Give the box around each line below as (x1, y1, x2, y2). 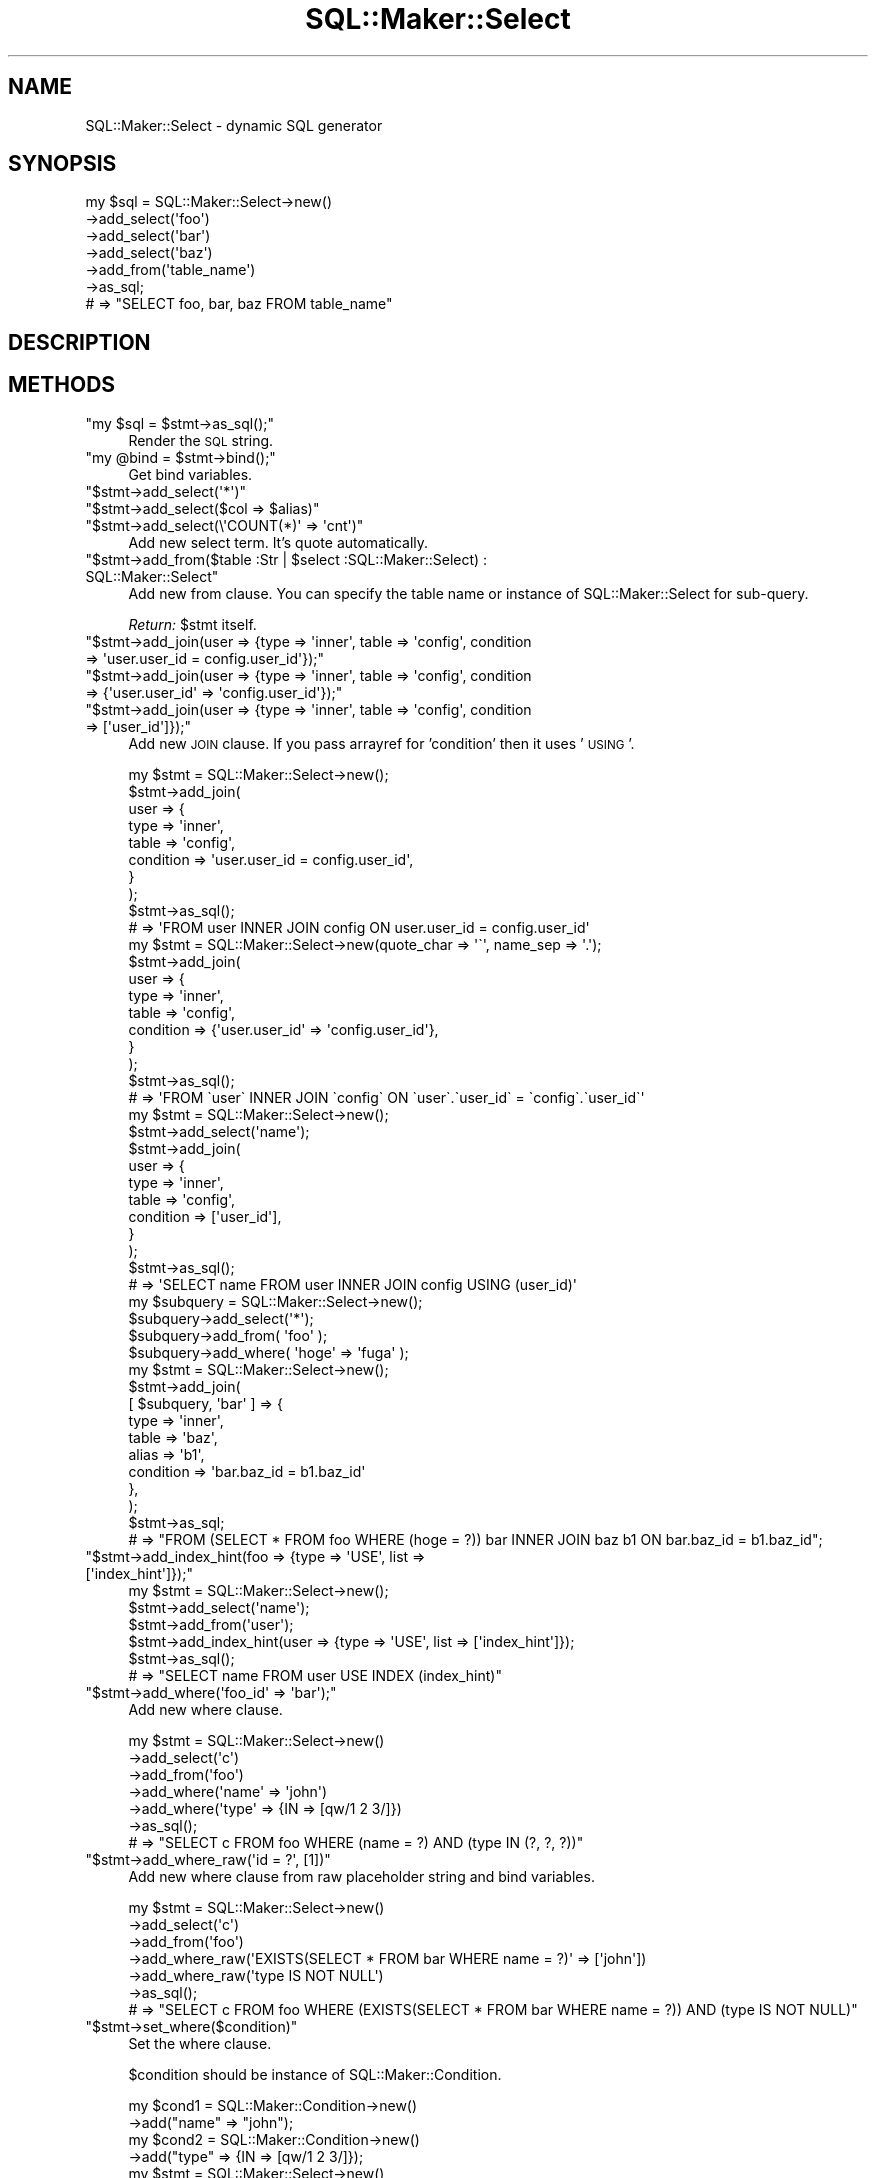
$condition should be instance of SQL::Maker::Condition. (128, 2065, 502, 2083)
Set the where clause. (128, 2034, 272, 2052)
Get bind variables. (128, 465, 253, 483)
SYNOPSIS (8, 151, 117, 177)
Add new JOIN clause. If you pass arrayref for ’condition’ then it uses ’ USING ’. (128, 734, 635, 752)
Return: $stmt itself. (128, 615, 257, 633)
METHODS (8, 372, 116, 398)
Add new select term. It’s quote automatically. (128, 533, 429, 551)
